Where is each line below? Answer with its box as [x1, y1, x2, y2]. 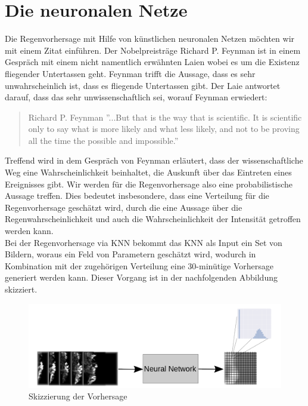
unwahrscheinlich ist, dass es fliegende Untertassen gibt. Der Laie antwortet [5, 79, 281, 91]
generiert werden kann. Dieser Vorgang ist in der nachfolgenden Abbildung [5, 271, 278, 284]
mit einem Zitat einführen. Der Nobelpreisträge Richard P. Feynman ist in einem [5, 44, 301, 56]
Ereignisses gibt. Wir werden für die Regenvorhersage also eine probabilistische [5, 177, 293, 190]
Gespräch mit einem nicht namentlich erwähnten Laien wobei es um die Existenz [5, 56, 300, 68]
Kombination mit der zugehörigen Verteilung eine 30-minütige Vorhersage [5, 259, 274, 272]
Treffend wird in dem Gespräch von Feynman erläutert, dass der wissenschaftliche [5, 154, 303, 167]
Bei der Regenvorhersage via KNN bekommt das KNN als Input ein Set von [5, 236, 282, 248]
